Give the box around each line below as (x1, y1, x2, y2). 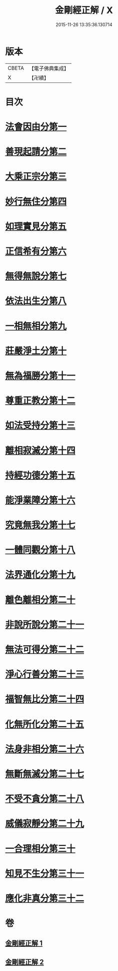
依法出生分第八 (5, 295, 67, 307)
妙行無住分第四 (5, 196, 67, 207)
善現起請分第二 (5, 146, 67, 157)
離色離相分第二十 (5, 594, 76, 605)
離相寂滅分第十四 (5, 445, 76, 456)
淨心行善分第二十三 (5, 669, 84, 680)
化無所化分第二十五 (5, 719, 84, 730)
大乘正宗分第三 (5, 171, 67, 183)
